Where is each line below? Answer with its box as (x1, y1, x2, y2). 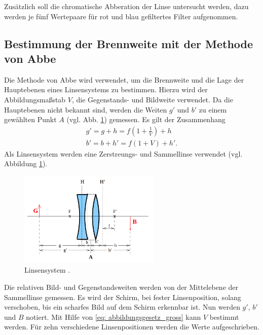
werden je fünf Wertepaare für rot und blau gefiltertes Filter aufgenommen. (4, 11, 238, 21)
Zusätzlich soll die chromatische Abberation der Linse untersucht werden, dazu (4, 1, 249, 11)
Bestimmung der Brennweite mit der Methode (4, 35, 253, 51)
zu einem (199, 104, 227, 115)
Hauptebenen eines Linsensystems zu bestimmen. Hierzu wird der (4, 84, 208, 95)
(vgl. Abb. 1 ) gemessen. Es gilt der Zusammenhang (66, 114, 226, 125)
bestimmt (209, 311, 239, 322)
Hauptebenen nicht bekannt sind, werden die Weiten (4, 104, 167, 115)
